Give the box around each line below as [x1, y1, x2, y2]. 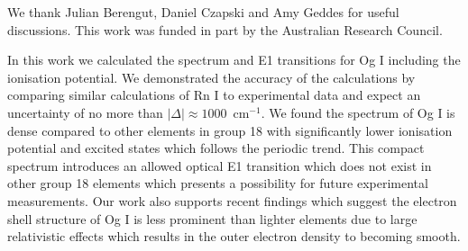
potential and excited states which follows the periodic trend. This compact [7, 139, 425, 157]
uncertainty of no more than [7, 103, 163, 121]
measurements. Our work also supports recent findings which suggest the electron [7, 191, 457, 210]
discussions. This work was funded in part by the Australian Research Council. [7, 20, 443, 39]
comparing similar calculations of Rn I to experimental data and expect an [7, 85, 421, 104]
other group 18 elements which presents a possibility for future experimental [7, 174, 428, 193]
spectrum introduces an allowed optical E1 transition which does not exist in [7, 156, 432, 175]
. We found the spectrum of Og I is [261, 103, 455, 121]
